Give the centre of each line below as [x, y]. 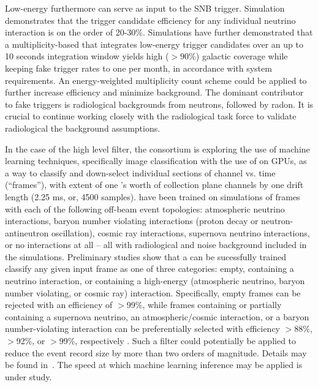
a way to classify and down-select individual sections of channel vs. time [140, 172]
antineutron [27, 232]
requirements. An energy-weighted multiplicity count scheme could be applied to [156, 80]
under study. [28, 376]
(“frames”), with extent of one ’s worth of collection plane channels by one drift [154, 185]
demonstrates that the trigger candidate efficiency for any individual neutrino [150, 20]
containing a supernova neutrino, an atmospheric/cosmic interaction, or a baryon [157, 316]
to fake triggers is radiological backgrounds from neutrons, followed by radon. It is [159, 104]
